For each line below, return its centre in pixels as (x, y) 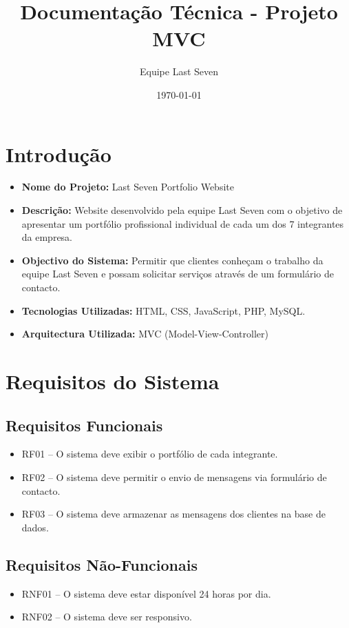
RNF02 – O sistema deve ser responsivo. (107, 617)
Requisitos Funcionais (84, 425)
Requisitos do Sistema (113, 381)
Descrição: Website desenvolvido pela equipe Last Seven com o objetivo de (182, 210)
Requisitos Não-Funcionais (102, 564)
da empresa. (47, 237)
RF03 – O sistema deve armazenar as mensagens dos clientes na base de (173, 514)
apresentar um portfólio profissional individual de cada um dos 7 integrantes (183, 223)
